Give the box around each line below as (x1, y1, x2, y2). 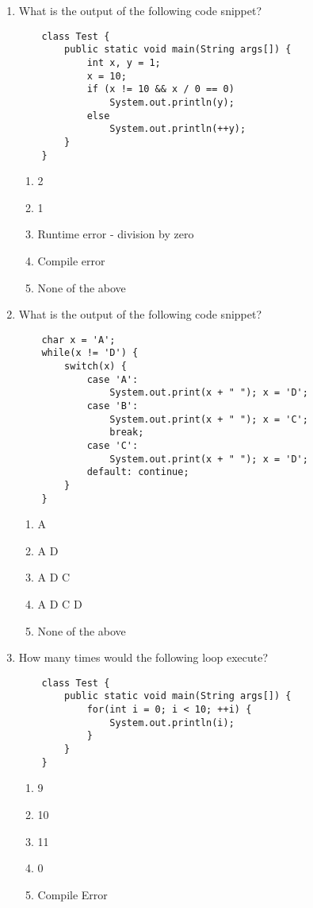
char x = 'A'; (41, 334, 116, 346)
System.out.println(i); (109, 717, 235, 728)
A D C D (37, 596, 82, 612)
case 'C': (86, 439, 139, 451)
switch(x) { (64, 361, 127, 373)
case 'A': (86, 373, 139, 385)
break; (109, 427, 144, 439)
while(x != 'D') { (41, 347, 139, 359)
